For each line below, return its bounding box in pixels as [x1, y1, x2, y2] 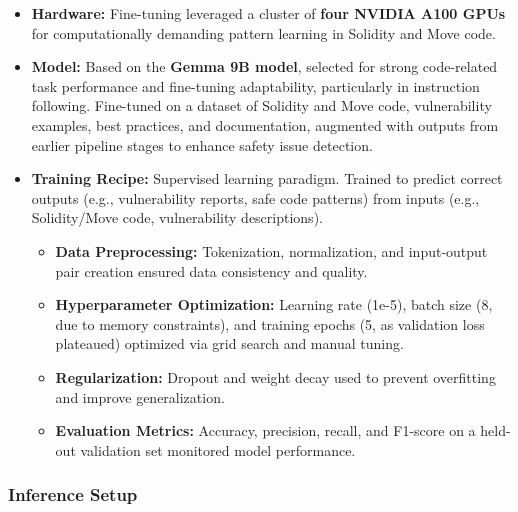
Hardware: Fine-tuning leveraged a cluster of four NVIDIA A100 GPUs [31, 3, 506, 23]
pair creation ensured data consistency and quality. [55, 260, 368, 281]
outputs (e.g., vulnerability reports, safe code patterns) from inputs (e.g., [31, 187, 480, 208]
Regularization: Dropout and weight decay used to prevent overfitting [55, 366, 496, 387]
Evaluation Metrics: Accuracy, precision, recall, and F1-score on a [55, 420, 476, 441]
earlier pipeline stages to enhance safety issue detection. [31, 134, 373, 155]
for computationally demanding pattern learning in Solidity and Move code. [31, 22, 496, 43]
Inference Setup [8, 482, 138, 507]
